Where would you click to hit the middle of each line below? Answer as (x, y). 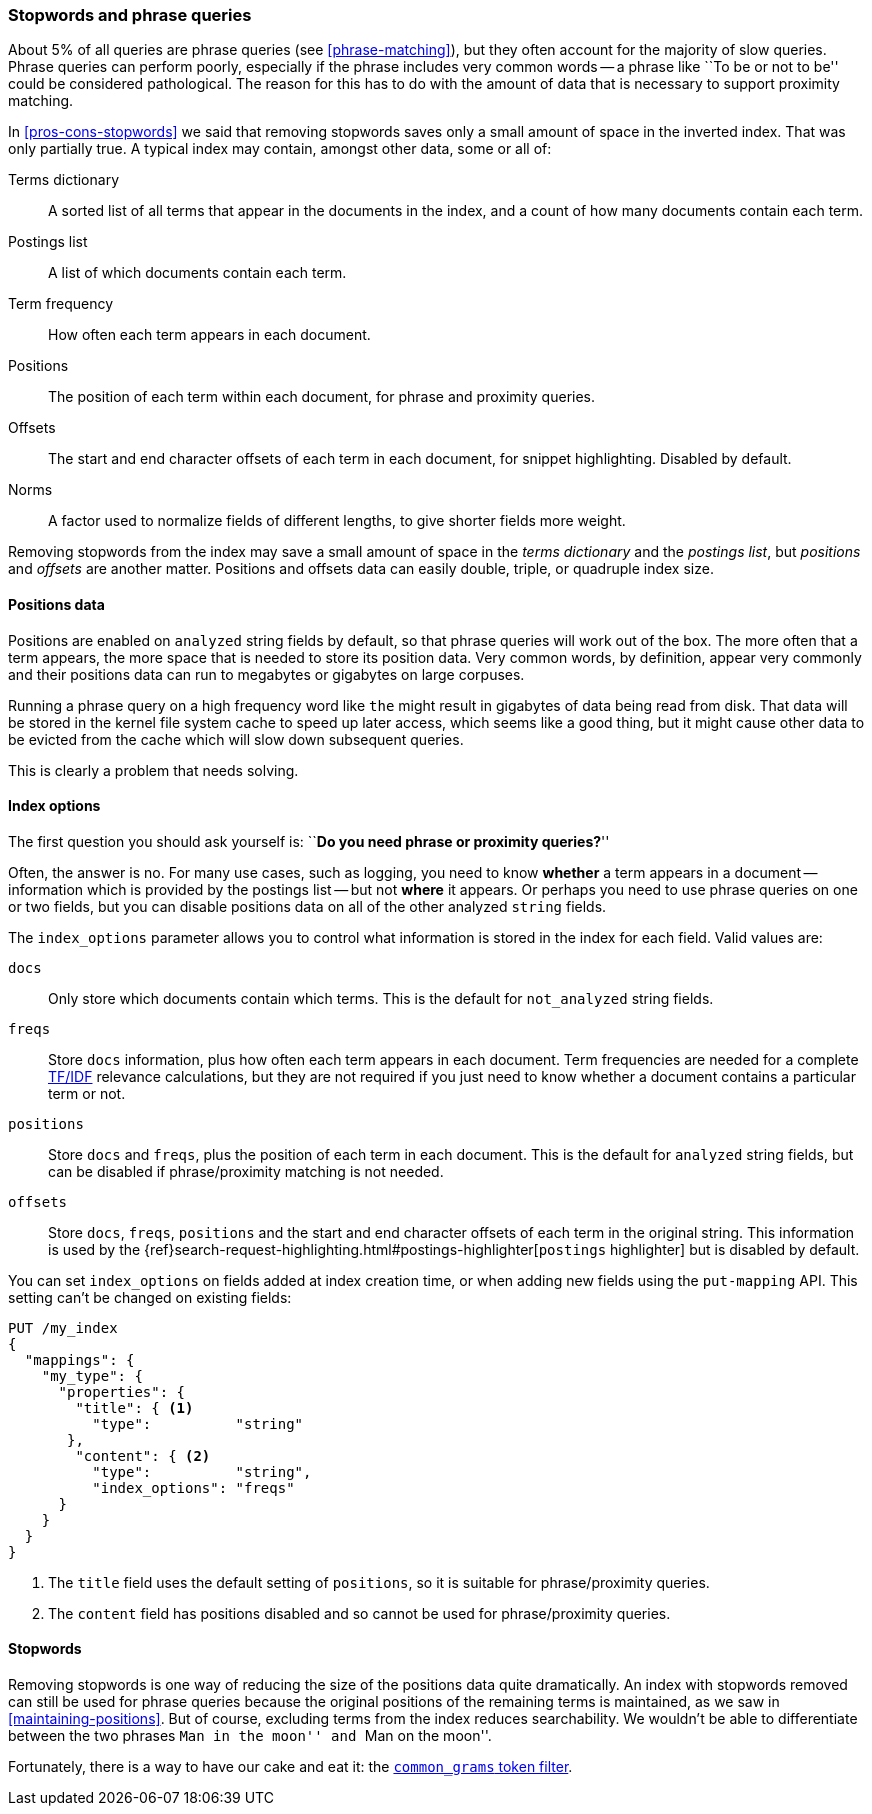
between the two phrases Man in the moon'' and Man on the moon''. (250, 1736)
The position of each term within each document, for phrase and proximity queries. (322, 397)
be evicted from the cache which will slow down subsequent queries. (236, 739)
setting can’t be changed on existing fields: (150, 1297)
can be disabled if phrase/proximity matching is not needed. (246, 1171)
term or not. (87, 1093)
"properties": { (122, 1391)
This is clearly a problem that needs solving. (153, 770)
